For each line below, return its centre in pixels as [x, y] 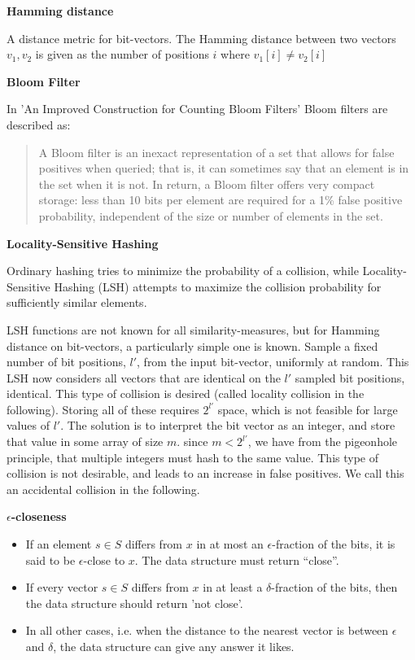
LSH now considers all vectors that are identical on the [144, 377]
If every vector [62, 587]
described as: [39, 124]
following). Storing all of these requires [103, 409]
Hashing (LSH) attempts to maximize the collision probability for [218, 286]
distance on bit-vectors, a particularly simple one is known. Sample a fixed [192, 345]
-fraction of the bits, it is [334, 544]
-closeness [39, 516]
